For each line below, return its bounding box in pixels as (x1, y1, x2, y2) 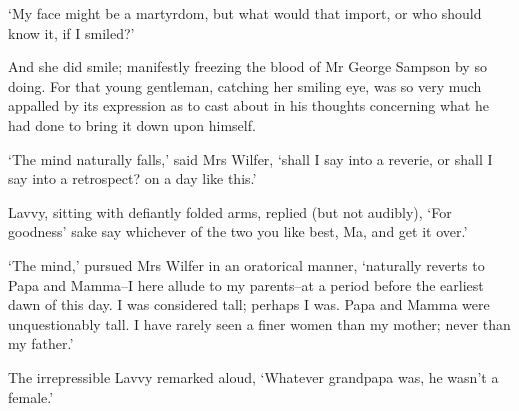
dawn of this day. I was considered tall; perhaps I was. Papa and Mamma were (8, 294, 490, 315)
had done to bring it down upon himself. (8, 114, 256, 135)
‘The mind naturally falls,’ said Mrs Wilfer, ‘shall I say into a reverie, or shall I (8, 148, 493, 169)
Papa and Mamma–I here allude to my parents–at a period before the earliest (8, 274, 484, 295)
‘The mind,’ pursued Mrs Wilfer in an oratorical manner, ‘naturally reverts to (8, 254, 485, 275)
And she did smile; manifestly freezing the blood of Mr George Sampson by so (8, 56, 487, 77)
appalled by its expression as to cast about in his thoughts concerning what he (8, 95, 489, 116)
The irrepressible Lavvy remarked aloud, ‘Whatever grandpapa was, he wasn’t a (8, 366, 499, 387)
